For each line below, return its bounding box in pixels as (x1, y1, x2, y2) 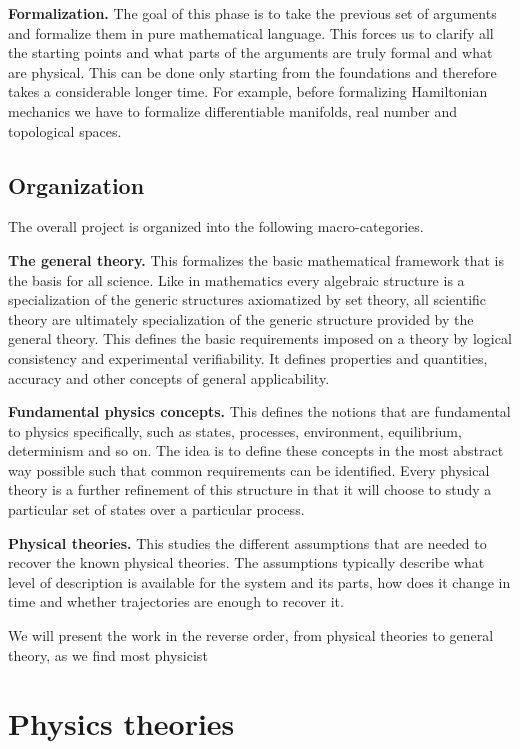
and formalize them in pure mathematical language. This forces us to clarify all (8, 22, 494, 43)
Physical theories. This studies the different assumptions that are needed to (8, 532, 487, 553)
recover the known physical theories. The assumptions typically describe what (8, 552, 485, 573)
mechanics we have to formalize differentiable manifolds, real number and (8, 100, 458, 121)
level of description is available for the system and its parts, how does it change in (8, 571, 511, 592)
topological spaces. (8, 120, 122, 141)
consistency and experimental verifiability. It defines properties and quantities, (8, 347, 488, 368)
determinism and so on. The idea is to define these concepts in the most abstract (8, 440, 504, 461)
